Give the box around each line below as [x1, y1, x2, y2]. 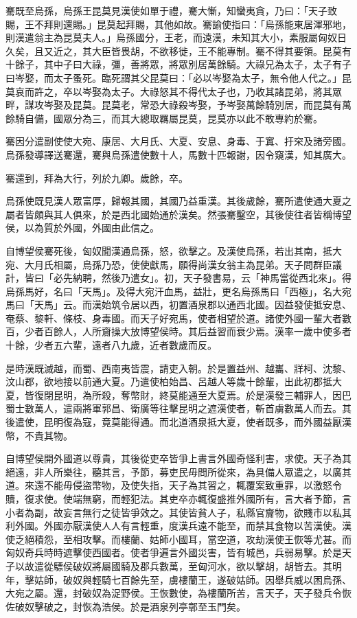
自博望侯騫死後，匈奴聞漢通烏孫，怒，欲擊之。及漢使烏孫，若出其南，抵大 [5, 243, 342, 257]
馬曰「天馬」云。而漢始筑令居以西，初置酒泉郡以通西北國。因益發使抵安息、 [5, 297, 352, 312]
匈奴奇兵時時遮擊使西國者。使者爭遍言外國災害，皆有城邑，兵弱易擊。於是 [5, 545, 342, 560]
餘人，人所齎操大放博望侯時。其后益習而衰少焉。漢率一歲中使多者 [53, 324, 352, 339]
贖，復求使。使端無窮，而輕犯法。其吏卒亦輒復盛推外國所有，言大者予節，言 [5, 492, 352, 505]
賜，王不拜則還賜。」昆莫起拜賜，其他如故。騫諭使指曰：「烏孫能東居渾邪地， [5, 16, 352, 31]
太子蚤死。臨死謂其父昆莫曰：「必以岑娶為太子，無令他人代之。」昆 [53, 70, 352, 84]
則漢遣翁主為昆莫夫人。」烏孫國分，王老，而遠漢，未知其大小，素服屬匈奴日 [5, 30, 347, 45]
